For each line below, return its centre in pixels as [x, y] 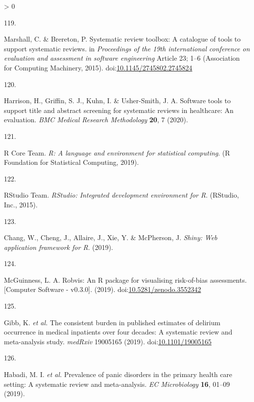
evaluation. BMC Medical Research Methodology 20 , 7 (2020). [96, 120]
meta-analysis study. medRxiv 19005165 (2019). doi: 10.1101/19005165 [108, 341]
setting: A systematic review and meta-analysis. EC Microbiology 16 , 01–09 [117, 384]
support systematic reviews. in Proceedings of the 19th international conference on [127, 48]
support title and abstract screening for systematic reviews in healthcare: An [119, 110]
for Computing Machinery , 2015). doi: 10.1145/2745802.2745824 [98, 67]
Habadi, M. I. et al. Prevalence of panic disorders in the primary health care [118, 374]
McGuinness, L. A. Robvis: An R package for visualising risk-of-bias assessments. [126, 279]
